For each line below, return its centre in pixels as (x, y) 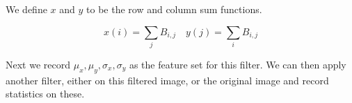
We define (26, 9)
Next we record (38, 64)
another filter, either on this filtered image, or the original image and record (167, 80)
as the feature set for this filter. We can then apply (238, 64)
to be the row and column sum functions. (174, 9)
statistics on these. (45, 94)
